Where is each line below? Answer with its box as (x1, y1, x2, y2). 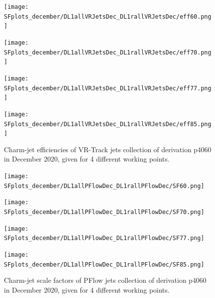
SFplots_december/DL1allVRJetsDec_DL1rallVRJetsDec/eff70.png (4, 49, 212, 56)
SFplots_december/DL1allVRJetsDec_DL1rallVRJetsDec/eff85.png (4, 120, 212, 128)
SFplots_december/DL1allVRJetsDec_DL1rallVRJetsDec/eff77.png (4, 84, 212, 92)
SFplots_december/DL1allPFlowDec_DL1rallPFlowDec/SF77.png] (4, 235, 205, 242)
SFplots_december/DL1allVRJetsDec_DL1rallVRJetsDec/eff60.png (4, 13, 212, 20)
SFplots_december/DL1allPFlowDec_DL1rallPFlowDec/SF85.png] (4, 261, 205, 268)
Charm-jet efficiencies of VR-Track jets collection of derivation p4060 (4, 144, 212, 154)
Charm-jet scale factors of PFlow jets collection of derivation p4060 (4, 275, 207, 285)
